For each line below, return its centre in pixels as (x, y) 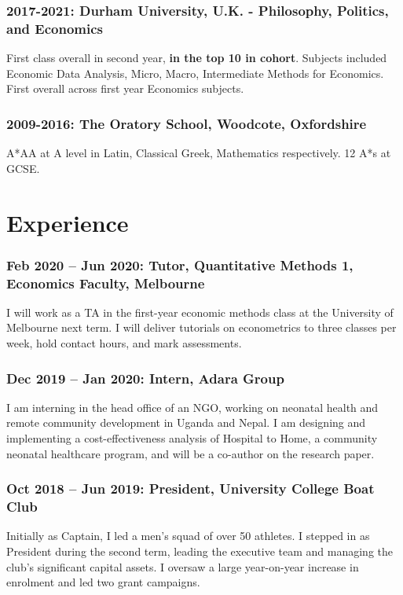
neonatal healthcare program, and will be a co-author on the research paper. (191, 453)
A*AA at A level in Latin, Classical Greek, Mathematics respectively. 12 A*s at (199, 153)
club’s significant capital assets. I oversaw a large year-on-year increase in (183, 566)
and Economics (55, 28)
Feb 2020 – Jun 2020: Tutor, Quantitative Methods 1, (180, 264)
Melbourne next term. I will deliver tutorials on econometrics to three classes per (201, 327)
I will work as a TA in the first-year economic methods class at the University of (200, 312)
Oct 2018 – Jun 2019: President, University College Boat (191, 488)
